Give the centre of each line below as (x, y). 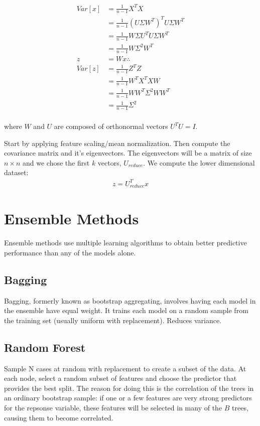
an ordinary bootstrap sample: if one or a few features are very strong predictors (128, 398)
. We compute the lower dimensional (199, 162)
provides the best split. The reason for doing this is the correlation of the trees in (129, 388)
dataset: (16, 172)
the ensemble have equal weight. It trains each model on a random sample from (126, 310)
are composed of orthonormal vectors (111, 126)
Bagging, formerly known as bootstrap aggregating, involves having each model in (130, 300)
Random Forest (45, 347)
